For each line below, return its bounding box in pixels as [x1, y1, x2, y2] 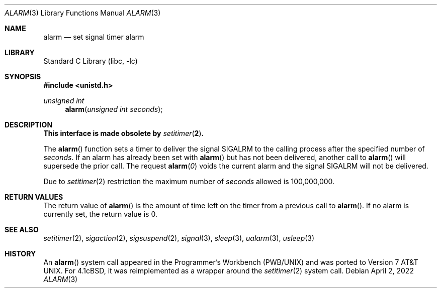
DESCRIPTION [5, 120, 53, 129]
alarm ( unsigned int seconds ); [65, 105, 163, 113]
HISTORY [5, 249, 36, 258]
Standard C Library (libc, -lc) [43, 57, 138, 65]
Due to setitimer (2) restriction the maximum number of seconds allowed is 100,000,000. [43, 177, 335, 186]
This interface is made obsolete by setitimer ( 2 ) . [43, 129, 204, 137]
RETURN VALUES [5, 193, 63, 201]
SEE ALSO [5, 225, 39, 234]
